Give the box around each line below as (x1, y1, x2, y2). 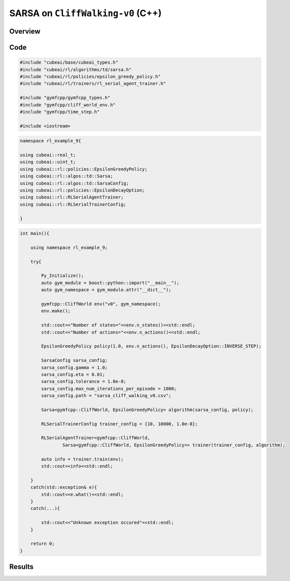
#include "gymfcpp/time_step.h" (20, 109, 100, 114)
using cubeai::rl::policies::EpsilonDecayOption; (20, 187, 145, 193)
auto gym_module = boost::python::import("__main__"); (41, 280, 180, 286)
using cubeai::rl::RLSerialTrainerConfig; (20, 202, 126, 207)
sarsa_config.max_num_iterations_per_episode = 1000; (41, 385, 177, 392)
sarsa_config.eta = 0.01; (41, 371, 105, 377)
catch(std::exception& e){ (30, 484, 98, 490)
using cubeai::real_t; (20, 152, 76, 158)
